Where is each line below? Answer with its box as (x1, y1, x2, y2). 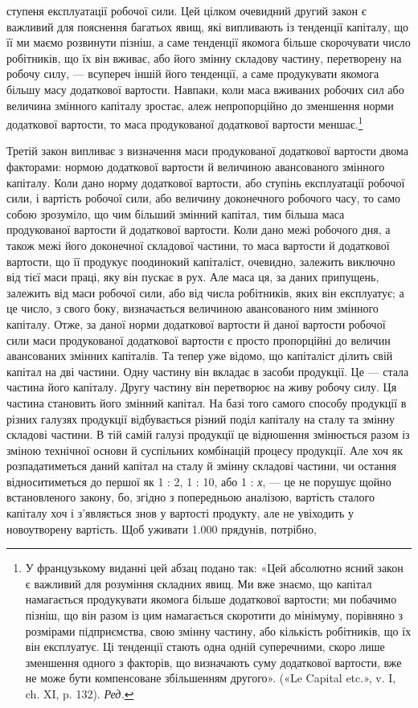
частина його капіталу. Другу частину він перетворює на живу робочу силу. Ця (6, 379, 397, 395)
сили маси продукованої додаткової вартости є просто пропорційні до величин (6, 331, 391, 348)
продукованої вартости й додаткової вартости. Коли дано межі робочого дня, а (6, 221, 391, 238)
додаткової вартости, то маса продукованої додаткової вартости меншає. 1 (6, 113, 363, 132)
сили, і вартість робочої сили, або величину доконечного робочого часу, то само (6, 190, 401, 207)
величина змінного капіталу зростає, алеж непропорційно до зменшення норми (6, 96, 394, 113)
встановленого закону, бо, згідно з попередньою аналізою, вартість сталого (6, 489, 375, 505)
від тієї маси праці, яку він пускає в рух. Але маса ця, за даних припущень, (6, 268, 379, 285)
